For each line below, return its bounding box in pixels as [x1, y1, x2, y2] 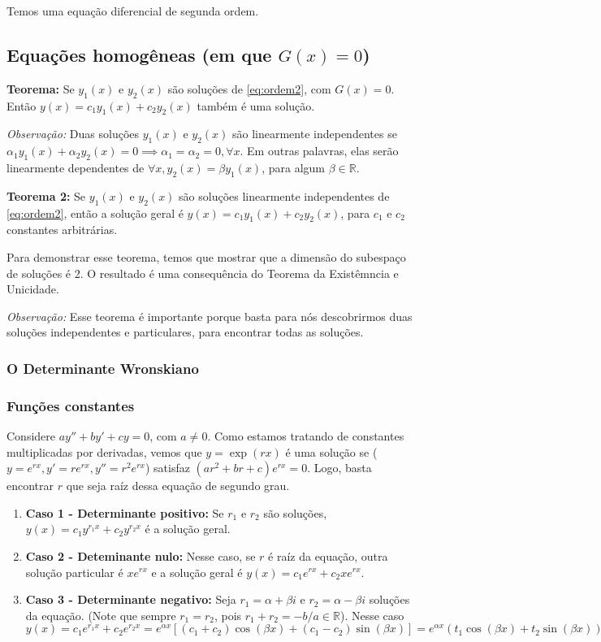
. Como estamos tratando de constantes [207, 427, 404, 444]
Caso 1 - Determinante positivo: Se [25, 504, 224, 521]
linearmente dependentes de [6, 158, 145, 176]
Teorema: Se [6, 80, 75, 97]
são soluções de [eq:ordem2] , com [167, 80, 331, 97]
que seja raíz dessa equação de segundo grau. [66, 477, 290, 494]
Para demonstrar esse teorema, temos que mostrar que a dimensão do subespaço [6, 248, 406, 265]
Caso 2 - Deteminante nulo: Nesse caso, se [25, 547, 256, 564]
